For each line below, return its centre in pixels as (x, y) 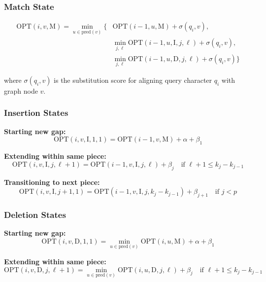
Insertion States (36, 113)
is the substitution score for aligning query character (133, 80)
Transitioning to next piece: (52, 182)
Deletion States (35, 214)
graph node (21, 90)
